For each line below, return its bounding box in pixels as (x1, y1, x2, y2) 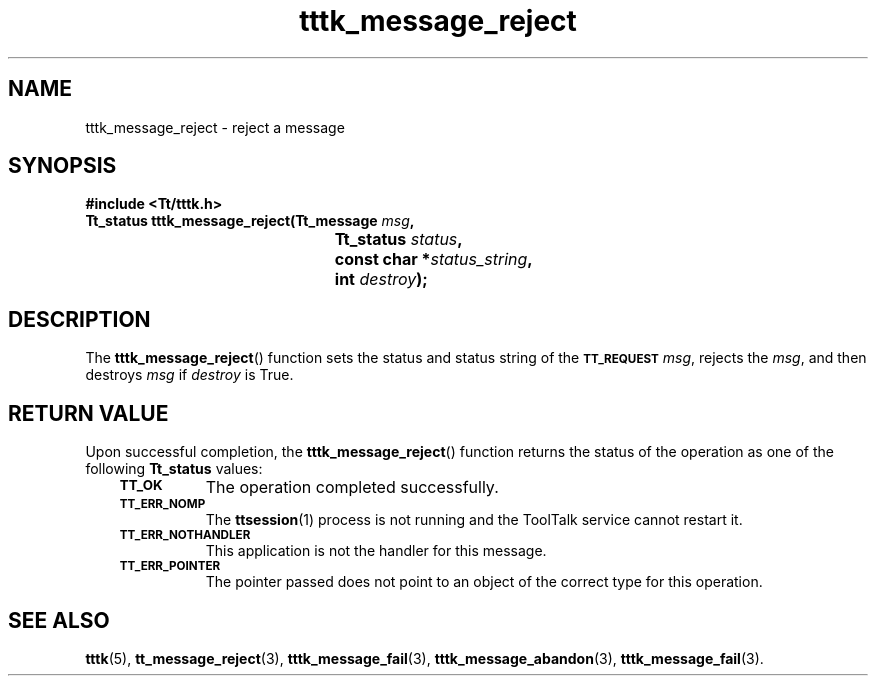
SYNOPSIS (8, 153, 117, 179)
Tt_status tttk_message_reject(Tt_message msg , (85, 212, 415, 230)
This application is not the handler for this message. (205, 542, 547, 560)
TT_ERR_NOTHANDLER (119, 528, 251, 543)
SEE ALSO (8, 607, 110, 633)
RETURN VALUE (8, 400, 169, 426)
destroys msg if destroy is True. (85, 366, 294, 384)
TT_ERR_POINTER (119, 559, 221, 574)
